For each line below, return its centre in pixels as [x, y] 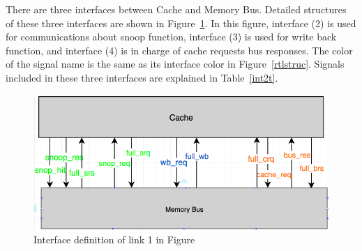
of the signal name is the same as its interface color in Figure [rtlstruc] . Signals [175, 64]
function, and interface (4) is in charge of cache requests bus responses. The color [179, 50]
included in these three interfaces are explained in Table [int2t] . [142, 77]
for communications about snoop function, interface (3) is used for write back [171, 37]
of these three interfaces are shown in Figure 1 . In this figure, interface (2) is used [181, 23]
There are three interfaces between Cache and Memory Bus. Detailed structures [176, 9]
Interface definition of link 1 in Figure [114, 239]
